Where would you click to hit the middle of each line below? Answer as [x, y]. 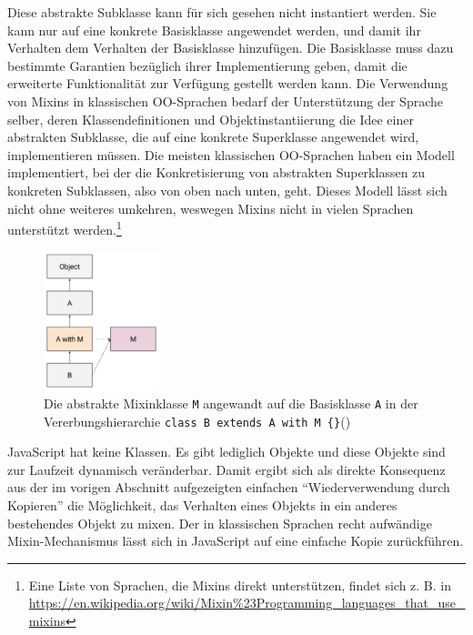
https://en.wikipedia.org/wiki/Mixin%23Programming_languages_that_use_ [247, 603]
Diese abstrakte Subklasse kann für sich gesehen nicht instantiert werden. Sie [222, 12]
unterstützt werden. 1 [65, 228]
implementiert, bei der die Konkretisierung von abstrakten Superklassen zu [216, 172]
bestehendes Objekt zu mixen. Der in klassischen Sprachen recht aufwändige [220, 523]
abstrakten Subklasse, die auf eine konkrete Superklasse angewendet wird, [213, 137]
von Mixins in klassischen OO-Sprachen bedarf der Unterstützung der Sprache [225, 101]
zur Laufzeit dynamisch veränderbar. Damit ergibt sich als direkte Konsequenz [226, 469]
